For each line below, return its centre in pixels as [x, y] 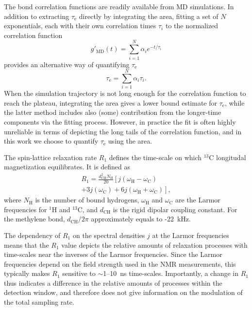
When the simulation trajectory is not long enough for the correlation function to [125, 93]
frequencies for [25, 209]
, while [235, 102]
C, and [88, 209]
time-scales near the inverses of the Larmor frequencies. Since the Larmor [113, 254]
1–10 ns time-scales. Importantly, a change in [171, 273]
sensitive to [79, 273]
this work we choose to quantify [51, 141]
